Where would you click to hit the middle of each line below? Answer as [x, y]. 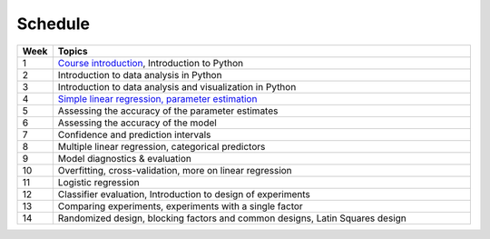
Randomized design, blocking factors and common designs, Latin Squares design [232, 218]
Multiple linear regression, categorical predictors [162, 146]
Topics [73, 51]
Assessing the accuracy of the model [137, 123]
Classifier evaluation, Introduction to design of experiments [184, 194]
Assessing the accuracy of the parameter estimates [168, 111]
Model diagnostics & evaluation [125, 158]
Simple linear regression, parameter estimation [157, 98]
